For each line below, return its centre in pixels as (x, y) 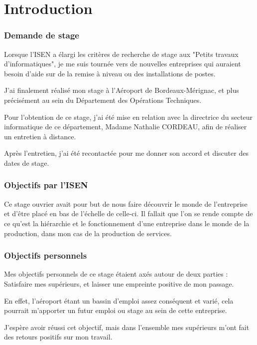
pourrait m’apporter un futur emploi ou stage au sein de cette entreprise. (116, 310)
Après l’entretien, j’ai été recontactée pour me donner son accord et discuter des (126, 153)
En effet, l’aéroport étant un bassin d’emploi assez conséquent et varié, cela (119, 300)
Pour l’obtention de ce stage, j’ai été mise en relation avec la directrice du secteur (128, 117)
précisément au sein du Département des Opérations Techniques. (103, 100)
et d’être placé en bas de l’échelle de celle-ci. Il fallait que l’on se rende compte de (128, 213)
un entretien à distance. (40, 136)
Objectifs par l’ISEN (46, 185)
